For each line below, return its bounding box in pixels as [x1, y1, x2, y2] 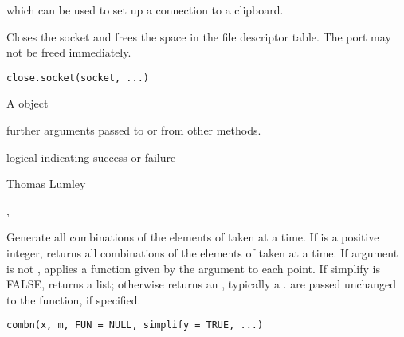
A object [6, 95, 49, 112]
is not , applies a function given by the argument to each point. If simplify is [6, 260, 380, 276]
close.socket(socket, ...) [6, 72, 149, 84]
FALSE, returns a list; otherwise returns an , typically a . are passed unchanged [6, 276, 396, 292]
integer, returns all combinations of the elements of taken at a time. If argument [6, 245, 398, 261]
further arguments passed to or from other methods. [6, 122, 261, 139]
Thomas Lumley [6, 175, 86, 192]
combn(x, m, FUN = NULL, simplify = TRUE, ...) [6, 319, 264, 331]
